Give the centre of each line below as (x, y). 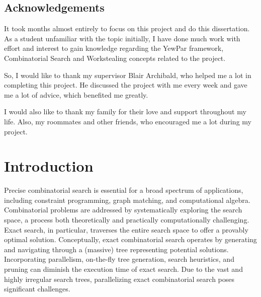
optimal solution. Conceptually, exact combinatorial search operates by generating (130, 239)
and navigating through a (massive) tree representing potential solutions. (116, 249)
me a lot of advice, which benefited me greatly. (76, 94)
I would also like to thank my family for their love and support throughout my (125, 112)
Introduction (49, 166)
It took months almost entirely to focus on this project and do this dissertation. (127, 28)
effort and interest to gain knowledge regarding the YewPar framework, (114, 48)
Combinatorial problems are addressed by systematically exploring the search (123, 210)
